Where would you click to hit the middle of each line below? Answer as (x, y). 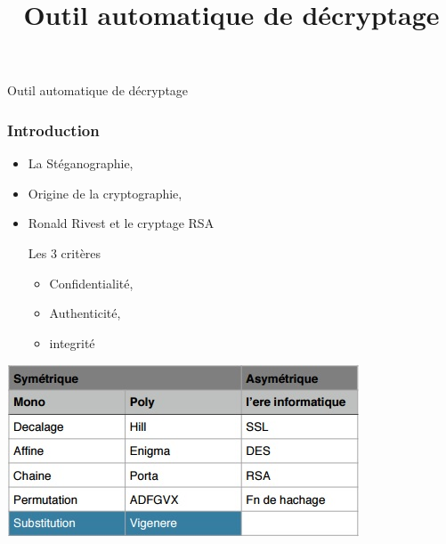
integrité (72, 342)
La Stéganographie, (81, 163)
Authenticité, (85, 313)
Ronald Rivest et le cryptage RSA (121, 223)
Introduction (53, 130)
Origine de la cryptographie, (105, 193)
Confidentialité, (91, 283)
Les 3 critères (65, 252)
